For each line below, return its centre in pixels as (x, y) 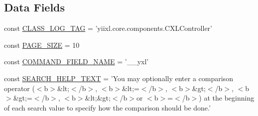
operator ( (19, 88)
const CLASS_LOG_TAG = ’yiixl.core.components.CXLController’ (108, 28)
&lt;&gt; (98, 98)
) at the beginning (227, 98)
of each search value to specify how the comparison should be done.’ (107, 107)
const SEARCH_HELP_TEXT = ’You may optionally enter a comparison (119, 78)
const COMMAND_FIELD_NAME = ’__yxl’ (76, 61)
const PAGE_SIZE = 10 (42, 45)
